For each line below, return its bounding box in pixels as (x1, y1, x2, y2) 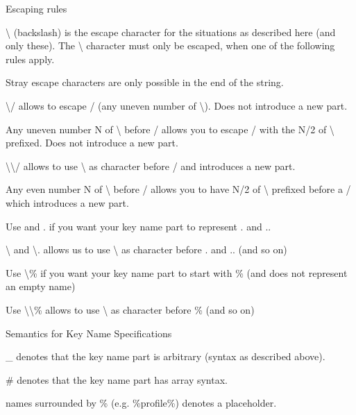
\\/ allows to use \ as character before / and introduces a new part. (6, 158, 296, 173)
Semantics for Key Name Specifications (6, 325, 172, 340)
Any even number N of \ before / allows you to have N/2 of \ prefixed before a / (6, 182, 351, 196)
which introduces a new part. (6, 195, 129, 210)
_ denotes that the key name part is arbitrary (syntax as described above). (6, 349, 325, 364)
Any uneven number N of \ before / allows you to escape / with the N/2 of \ (6, 121, 334, 136)
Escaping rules (6, 1, 67, 15)
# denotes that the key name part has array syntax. (6, 372, 228, 387)
